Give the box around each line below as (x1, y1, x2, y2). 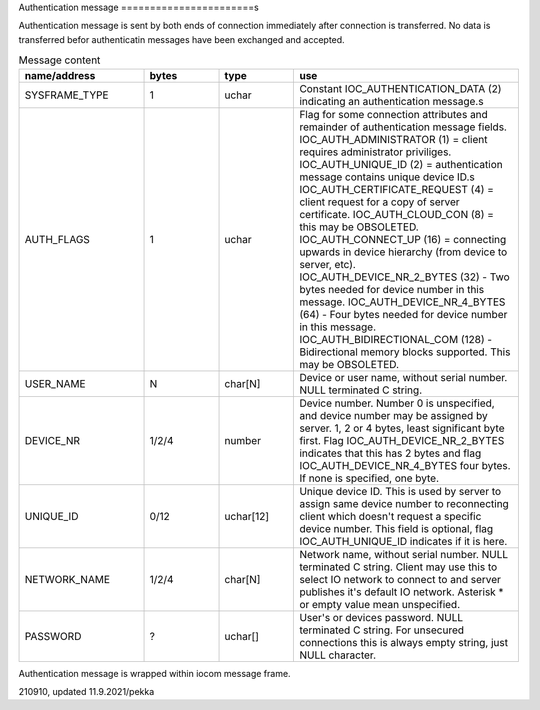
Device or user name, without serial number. (299, 370, 508, 384)
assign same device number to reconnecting (299, 496, 509, 510)
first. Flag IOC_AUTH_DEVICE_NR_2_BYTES (299, 433, 505, 447)
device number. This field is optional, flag (299, 521, 494, 535)
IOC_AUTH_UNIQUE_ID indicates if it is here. (299, 534, 508, 548)
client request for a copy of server (299, 195, 460, 209)
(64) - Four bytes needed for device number (299, 307, 508, 321)
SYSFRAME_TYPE (24, 88, 109, 102)
